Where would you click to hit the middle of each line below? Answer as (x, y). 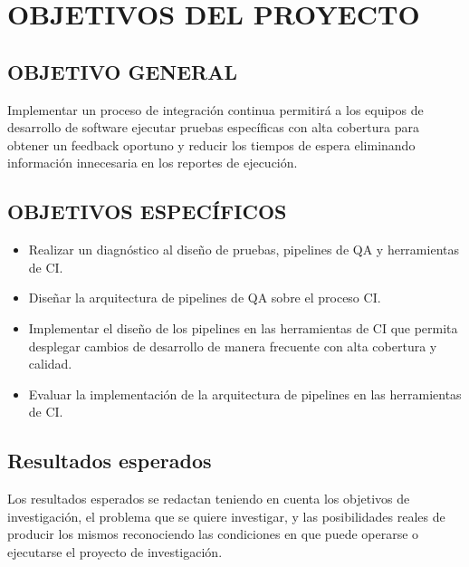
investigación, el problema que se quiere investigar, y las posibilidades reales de (226, 516)
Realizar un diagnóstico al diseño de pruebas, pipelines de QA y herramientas (244, 250)
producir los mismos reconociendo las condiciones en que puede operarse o (213, 534)
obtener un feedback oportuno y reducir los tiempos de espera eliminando (211, 144)
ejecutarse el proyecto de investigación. (115, 551)
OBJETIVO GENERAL (122, 71)
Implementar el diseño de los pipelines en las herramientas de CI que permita (243, 327)
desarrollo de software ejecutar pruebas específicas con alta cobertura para (213, 127)
